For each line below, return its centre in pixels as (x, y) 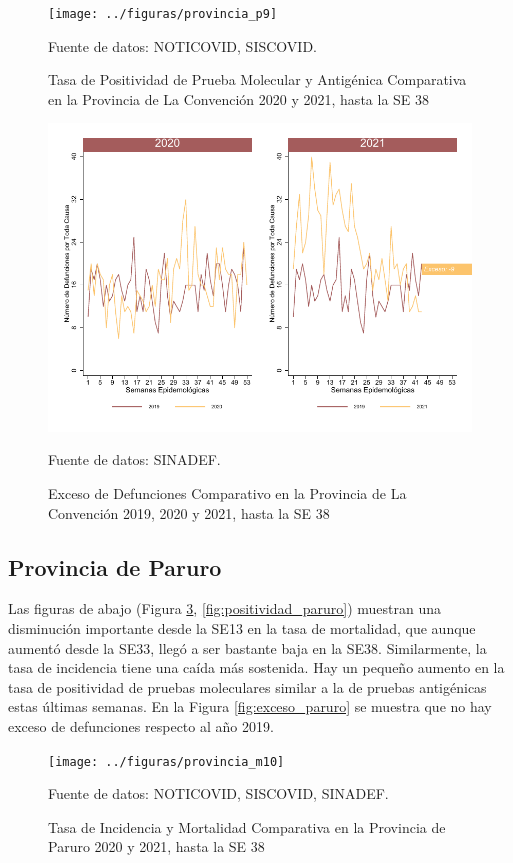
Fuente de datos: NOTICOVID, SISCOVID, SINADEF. (218, 793)
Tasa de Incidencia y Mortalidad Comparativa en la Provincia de (247, 826)
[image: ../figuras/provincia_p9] (163, 14)
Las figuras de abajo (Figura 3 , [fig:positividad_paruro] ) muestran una (225, 608)
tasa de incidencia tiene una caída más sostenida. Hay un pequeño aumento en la (256, 667)
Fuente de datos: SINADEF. (134, 459)
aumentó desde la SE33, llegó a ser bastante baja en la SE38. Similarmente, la (247, 647)
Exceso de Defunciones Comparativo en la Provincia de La (227, 492)
